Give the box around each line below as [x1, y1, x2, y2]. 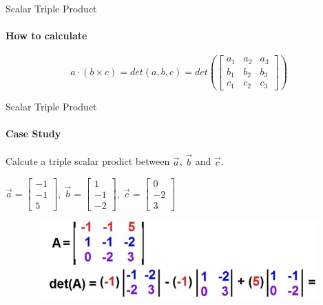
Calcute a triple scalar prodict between [6, 154, 170, 168]
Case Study [6, 126, 61, 141]
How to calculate [6, 28, 87, 43]
